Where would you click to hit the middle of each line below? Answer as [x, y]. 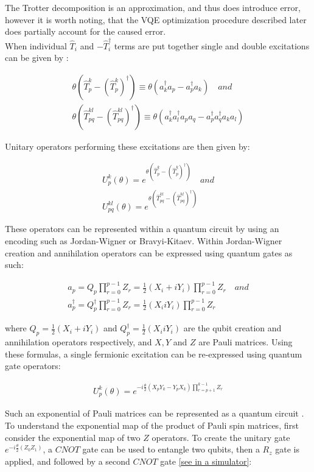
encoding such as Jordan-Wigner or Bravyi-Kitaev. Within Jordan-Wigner [144, 240]
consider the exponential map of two [73, 437]
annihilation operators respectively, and [78, 342]
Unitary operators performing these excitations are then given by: [127, 146]
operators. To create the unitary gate [221, 437]
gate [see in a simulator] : [206, 461]
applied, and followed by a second [68, 461]
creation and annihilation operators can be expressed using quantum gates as [149, 252]
